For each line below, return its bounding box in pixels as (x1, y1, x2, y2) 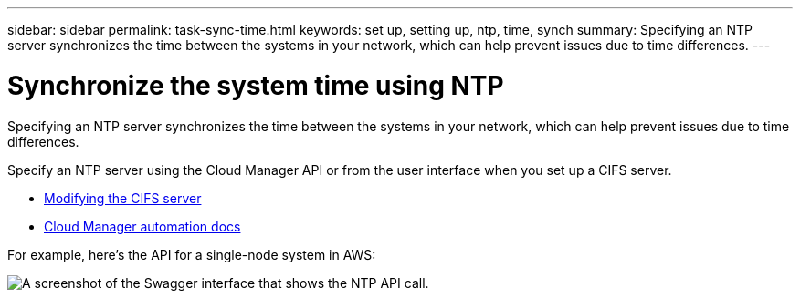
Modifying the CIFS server (44, 190, 202, 206)
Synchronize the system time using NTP (7, 69, 504, 101)
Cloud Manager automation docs (44, 218, 241, 234)
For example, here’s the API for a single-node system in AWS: (7, 246, 376, 262)
